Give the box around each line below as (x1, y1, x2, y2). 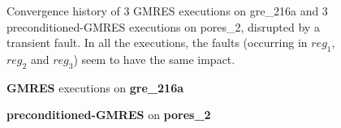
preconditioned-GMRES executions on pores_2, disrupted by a (6, 18, 320, 35)
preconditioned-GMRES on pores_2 (6, 106, 211, 123)
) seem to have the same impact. (73, 50, 235, 67)
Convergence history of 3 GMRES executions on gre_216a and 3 (6, 2, 328, 19)
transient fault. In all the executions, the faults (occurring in (6, 34, 308, 51)
